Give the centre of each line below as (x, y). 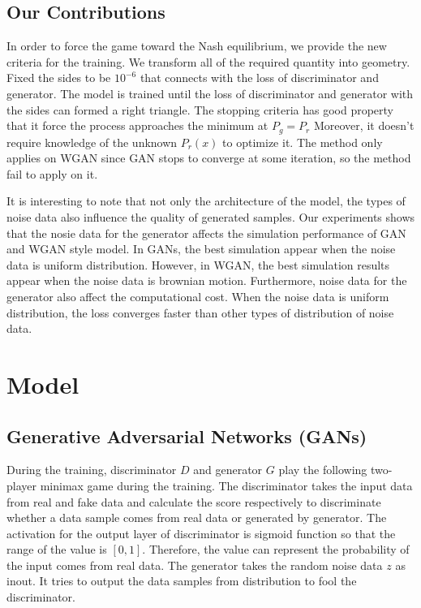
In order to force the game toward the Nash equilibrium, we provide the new (197, 46)
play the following (323, 470)
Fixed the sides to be (59, 78)
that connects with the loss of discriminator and (259, 78)
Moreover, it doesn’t (364, 125)
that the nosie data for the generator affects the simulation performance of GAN (206, 233)
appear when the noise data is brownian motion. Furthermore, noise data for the (207, 280)
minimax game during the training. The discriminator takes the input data (226, 485)
